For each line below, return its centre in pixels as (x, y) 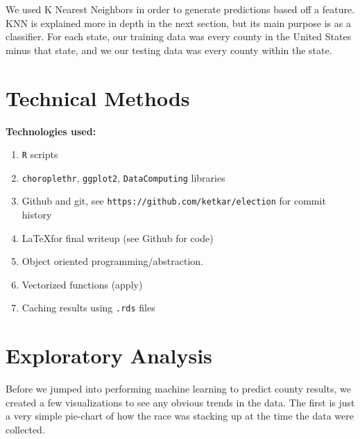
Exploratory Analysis (109, 355)
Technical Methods (98, 97)
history (37, 215)
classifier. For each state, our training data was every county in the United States (179, 36)
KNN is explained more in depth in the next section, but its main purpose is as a (178, 23)
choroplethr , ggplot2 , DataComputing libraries (123, 177)
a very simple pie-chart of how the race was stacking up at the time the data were (180, 416)
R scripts (40, 154)
